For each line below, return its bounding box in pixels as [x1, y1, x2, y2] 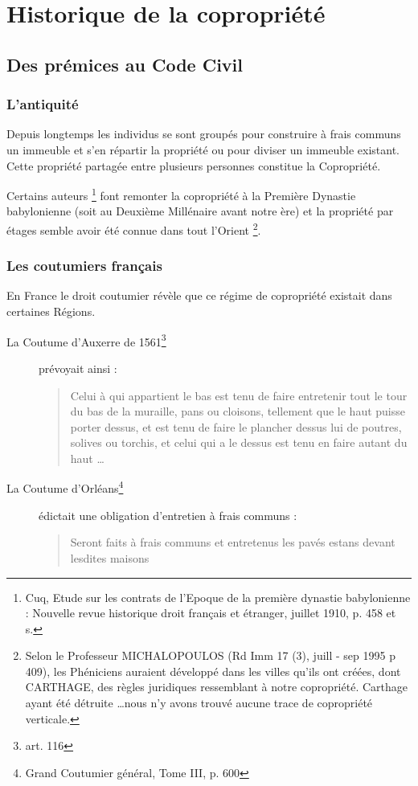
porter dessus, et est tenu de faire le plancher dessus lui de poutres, [70, 418, 402, 435]
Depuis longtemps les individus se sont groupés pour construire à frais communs [6, 125, 401, 142]
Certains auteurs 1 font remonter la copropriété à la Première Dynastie [6, 185, 356, 203]
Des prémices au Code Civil [6, 51, 244, 76]
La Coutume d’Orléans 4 [6, 477, 124, 497]
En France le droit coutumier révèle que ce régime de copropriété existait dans [6, 287, 392, 304]
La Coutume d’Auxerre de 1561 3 [6, 330, 166, 350]
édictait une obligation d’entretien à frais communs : [39, 506, 297, 523]
